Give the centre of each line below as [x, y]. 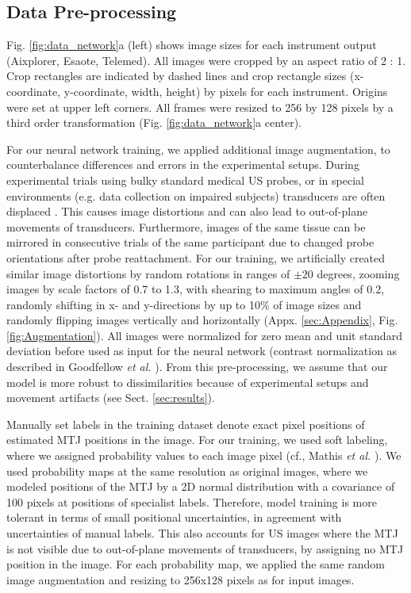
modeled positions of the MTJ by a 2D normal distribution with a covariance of [201, 486]
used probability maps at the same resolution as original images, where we [187, 471]
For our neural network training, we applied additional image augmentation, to [198, 149]
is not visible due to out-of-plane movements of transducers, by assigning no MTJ [205, 548]
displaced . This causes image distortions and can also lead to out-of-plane [187, 211]
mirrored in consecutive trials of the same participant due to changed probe [190, 242]
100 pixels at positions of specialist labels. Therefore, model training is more [192, 501]
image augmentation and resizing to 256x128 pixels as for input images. [181, 579]
